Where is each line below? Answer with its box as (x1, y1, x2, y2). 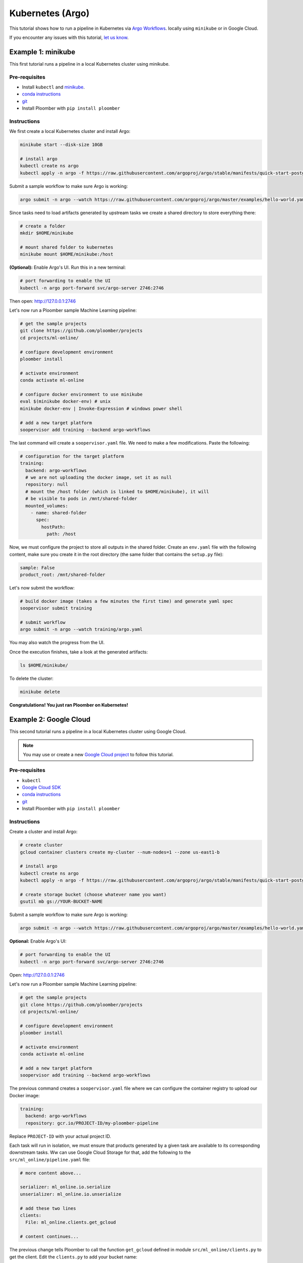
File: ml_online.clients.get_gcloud (25, 1220, 116, 1225)
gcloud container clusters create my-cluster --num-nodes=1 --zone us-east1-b (20, 849, 220, 855)
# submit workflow (20, 619, 66, 625)
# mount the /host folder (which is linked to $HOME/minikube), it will (25, 489, 210, 495)
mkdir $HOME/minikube (20, 230, 74, 236)
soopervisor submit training (20, 605, 92, 611)
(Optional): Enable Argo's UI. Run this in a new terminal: (9, 264, 126, 270)
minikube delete (20, 689, 61, 695)
